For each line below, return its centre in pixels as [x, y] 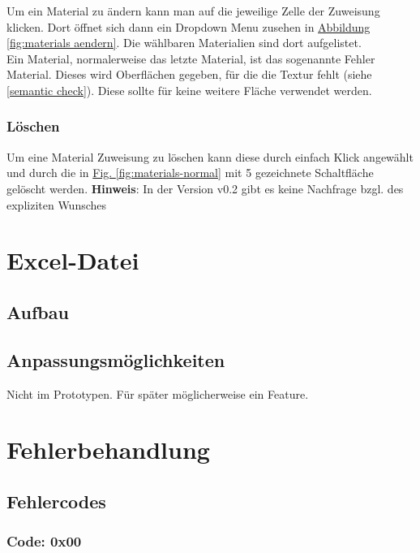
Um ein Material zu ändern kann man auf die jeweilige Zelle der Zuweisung [193, 11]
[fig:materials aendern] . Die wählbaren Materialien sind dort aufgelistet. [184, 43]
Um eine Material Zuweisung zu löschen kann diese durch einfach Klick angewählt [210, 156]
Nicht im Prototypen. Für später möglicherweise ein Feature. [158, 393]
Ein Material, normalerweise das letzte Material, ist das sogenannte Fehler [191, 58]
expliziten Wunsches [57, 204]
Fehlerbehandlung [108, 449]
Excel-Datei [73, 260]
